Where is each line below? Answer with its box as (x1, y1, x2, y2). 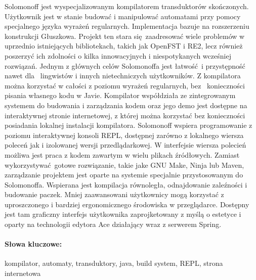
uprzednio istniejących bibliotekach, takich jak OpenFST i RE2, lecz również (5, 40, 243, 51)
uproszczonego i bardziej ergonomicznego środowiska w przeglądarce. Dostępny (5, 199, 249, 209)
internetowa (5, 268, 41, 278)
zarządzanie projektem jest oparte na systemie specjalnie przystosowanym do (5, 169, 243, 180)
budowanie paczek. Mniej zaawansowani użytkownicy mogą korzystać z (5, 189, 224, 200)
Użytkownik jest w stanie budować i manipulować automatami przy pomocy (5, 11, 241, 21)
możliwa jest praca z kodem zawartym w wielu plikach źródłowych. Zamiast (5, 149, 240, 160)
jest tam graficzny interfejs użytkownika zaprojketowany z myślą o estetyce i (5, 209, 241, 219)
